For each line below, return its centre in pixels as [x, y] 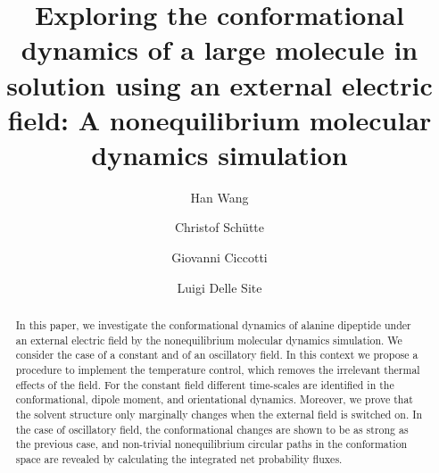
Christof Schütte [219, 227]
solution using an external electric [219, 84]
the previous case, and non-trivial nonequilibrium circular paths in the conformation [211, 444]
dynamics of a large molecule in [219, 50]
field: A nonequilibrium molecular [219, 119]
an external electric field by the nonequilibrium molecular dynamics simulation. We [209, 340]
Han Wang [219, 197]
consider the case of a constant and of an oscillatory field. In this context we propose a [217, 355]
